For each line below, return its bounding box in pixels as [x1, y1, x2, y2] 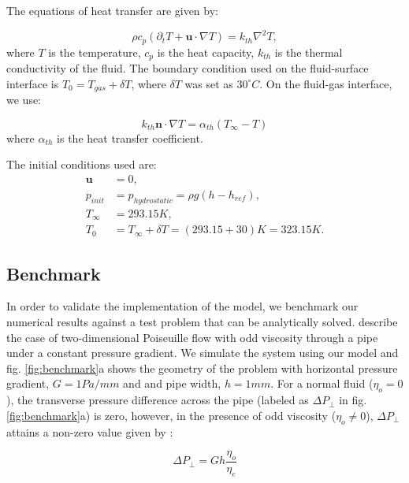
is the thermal [274, 43, 343, 60]
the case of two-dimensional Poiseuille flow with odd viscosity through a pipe [6, 329, 378, 345]
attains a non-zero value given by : [6, 423, 173, 440]
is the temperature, [48, 43, 141, 60]
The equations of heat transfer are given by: [6, 2, 218, 18]
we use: [6, 91, 42, 108]
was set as [184, 75, 233, 91]
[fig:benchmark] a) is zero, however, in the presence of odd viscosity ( [6, 407, 336, 423]
